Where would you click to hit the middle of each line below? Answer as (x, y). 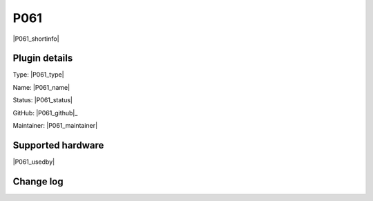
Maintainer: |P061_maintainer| (55, 126)
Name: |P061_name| (41, 87)
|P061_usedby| (34, 162)
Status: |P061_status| (42, 100)
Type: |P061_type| (39, 75)
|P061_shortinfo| (36, 39)
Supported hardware (58, 145)
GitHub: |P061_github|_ (45, 113)
